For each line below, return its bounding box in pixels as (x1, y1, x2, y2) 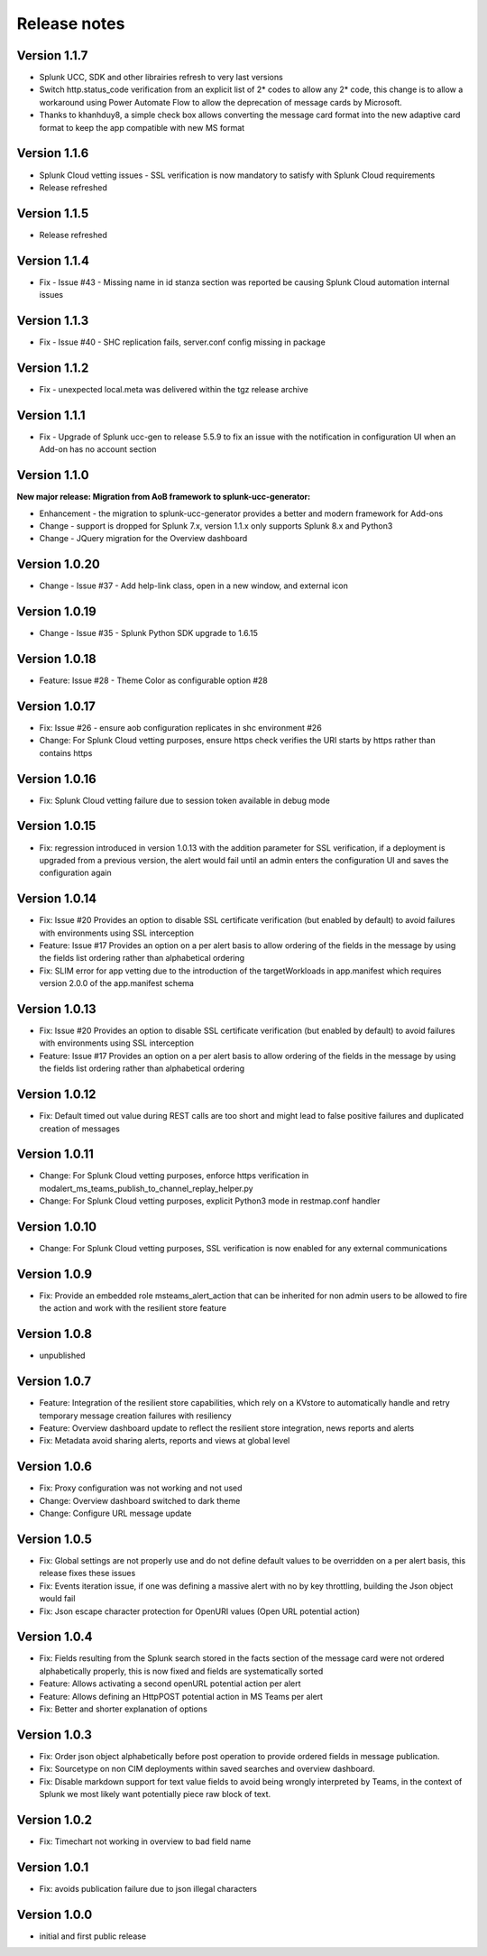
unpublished (39, 1350, 86, 1361)
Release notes (16, 14, 125, 33)
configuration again (39, 867, 112, 879)
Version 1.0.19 (16, 604, 96, 620)
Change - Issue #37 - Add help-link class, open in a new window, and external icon (39, 580, 349, 591)
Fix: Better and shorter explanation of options (39, 1703, 207, 1714)
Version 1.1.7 (16, 48, 88, 63)
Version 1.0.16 (16, 771, 96, 787)
